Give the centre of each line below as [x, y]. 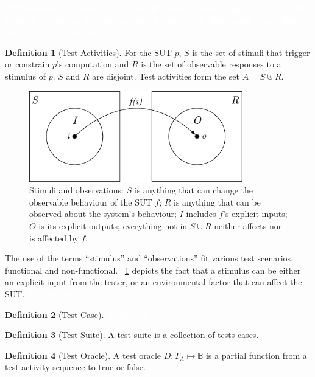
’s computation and [93, 64]
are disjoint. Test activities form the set [166, 76]
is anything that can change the [194, 190]
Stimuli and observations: [76, 190]
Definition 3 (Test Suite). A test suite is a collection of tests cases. [132, 335]
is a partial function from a [256, 355]
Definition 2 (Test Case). [55, 314]
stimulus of [26, 76]
